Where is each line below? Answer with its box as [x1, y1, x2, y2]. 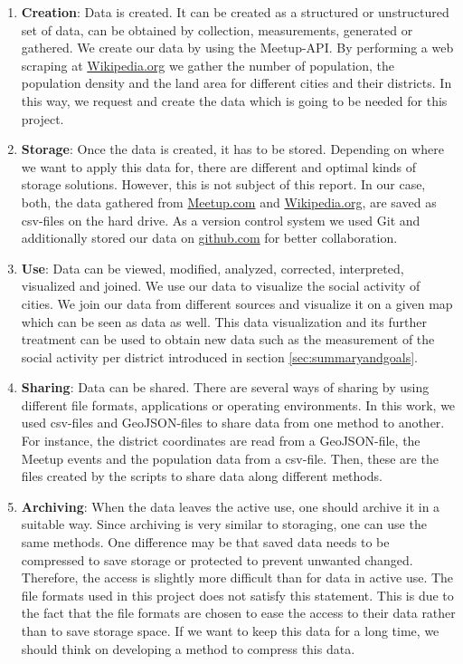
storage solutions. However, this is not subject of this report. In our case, [21, 175, 426, 194]
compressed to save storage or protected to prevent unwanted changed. [21, 550, 413, 569]
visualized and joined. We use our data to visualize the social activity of [21, 276, 420, 295]
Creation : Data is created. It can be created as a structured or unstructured [21, 3, 449, 21]
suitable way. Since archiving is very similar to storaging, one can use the [21, 515, 427, 534]
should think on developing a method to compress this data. [21, 639, 355, 658]
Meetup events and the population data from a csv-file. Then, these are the [21, 448, 439, 467]
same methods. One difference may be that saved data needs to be [21, 533, 390, 552]
